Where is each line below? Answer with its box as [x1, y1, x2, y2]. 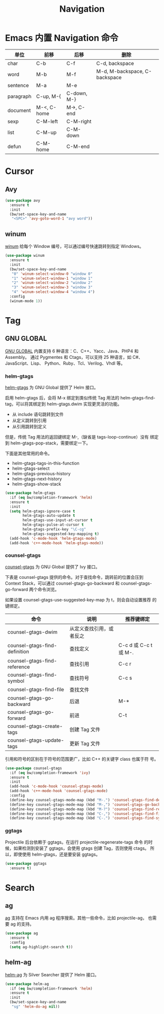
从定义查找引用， [69, 625, 109, 632]
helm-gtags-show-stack [12, 481, 61, 487]
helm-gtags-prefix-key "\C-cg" [22, 527, 86, 532]
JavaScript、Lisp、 [5, 360, 44, 366]
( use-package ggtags [5, 861, 47, 866]
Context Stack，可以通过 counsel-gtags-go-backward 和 [5, 580, 120, 586]
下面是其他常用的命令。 [5, 451, 52, 457]
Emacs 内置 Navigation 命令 [5, 33, 119, 44]
